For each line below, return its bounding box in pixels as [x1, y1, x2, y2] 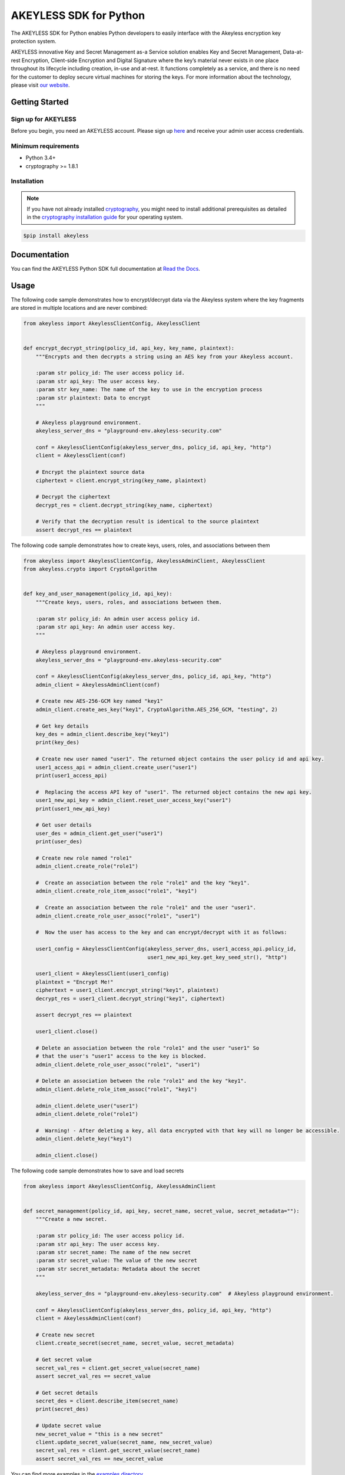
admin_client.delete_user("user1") [35, 1102, 138, 1109]
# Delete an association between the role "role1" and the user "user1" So [35, 1044, 260, 1051]
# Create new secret [35, 1331, 95, 1338]
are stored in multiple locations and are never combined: [11, 304, 148, 312]
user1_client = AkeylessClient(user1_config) [35, 971, 170, 977]
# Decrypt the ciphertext [35, 493, 111, 500]
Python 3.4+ [25, 154, 56, 162]
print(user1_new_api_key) [35, 805, 111, 812]
